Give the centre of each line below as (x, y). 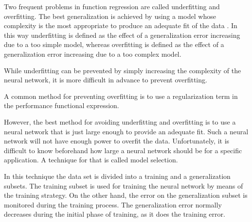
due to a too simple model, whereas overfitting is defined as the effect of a (114, 44)
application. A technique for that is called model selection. (91, 160)
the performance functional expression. (62, 105)
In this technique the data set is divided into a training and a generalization (117, 176)
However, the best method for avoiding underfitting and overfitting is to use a (120, 121)
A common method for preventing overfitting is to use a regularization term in (121, 96)
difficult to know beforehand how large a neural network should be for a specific (123, 150)
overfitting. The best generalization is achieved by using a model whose (110, 16)
